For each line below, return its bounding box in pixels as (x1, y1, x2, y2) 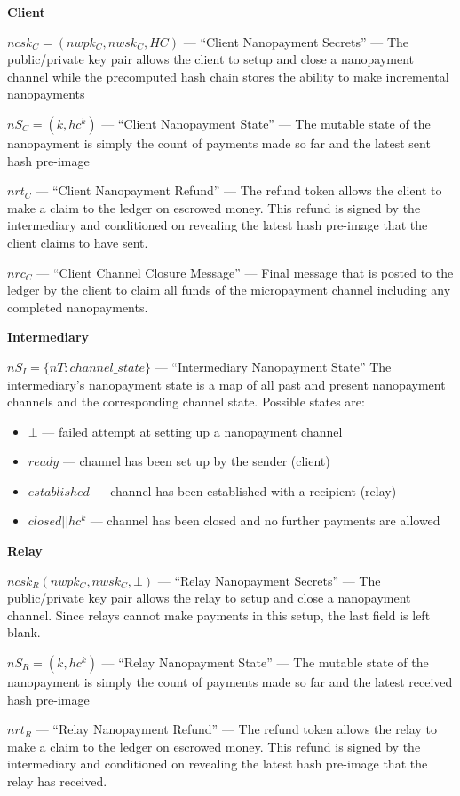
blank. (7, 623, 41, 642)
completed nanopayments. (7, 297, 148, 316)
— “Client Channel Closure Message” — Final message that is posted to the (36, 263, 454, 281)
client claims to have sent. (7, 232, 148, 251)
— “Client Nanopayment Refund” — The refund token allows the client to (36, 181, 442, 200)
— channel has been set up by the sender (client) (62, 452, 330, 470)
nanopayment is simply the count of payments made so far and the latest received (7, 673, 453, 691)
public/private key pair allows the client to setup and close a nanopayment (7, 50, 415, 68)
